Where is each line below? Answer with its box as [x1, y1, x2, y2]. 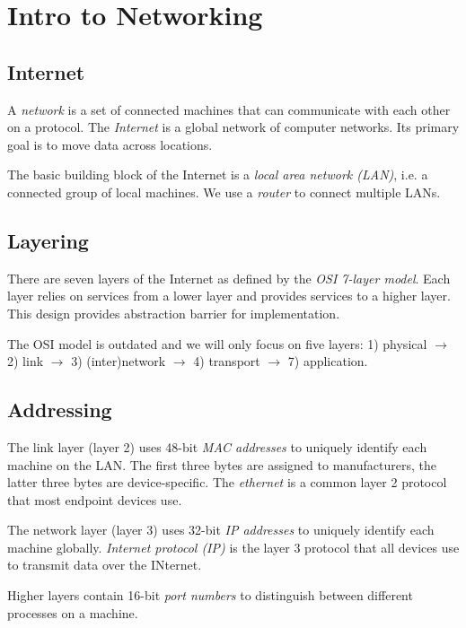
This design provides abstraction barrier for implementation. [7, 303, 340, 322]
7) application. [287, 352, 368, 371]
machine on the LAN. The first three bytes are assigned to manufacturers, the [7, 455, 436, 474]
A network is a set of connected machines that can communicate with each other [7, 100, 451, 118]
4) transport [193, 352, 260, 371]
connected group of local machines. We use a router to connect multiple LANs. [7, 182, 441, 201]
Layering [7, 226, 89, 254]
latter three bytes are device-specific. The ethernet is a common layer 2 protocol [7, 473, 447, 492]
